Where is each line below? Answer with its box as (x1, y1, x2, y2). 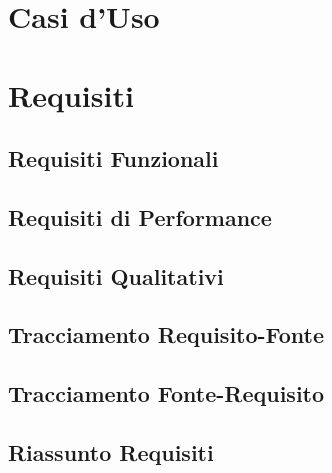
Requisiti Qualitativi (8, 260, 224, 291)
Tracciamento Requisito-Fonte (8, 319, 325, 350)
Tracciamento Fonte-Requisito (8, 378, 325, 409)
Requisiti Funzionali (8, 143, 219, 174)
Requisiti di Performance (8, 201, 272, 232)
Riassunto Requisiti (8, 437, 214, 468)
